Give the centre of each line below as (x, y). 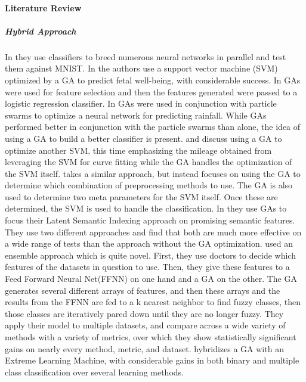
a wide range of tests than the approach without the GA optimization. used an (149, 243)
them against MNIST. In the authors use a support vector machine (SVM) (141, 68)
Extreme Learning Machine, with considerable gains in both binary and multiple (152, 360)
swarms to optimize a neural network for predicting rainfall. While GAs (136, 115)
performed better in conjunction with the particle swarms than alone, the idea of (153, 127)
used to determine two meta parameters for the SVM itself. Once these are (141, 196)
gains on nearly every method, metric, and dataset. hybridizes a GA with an (144, 348)
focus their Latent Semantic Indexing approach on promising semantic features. (150, 220)
